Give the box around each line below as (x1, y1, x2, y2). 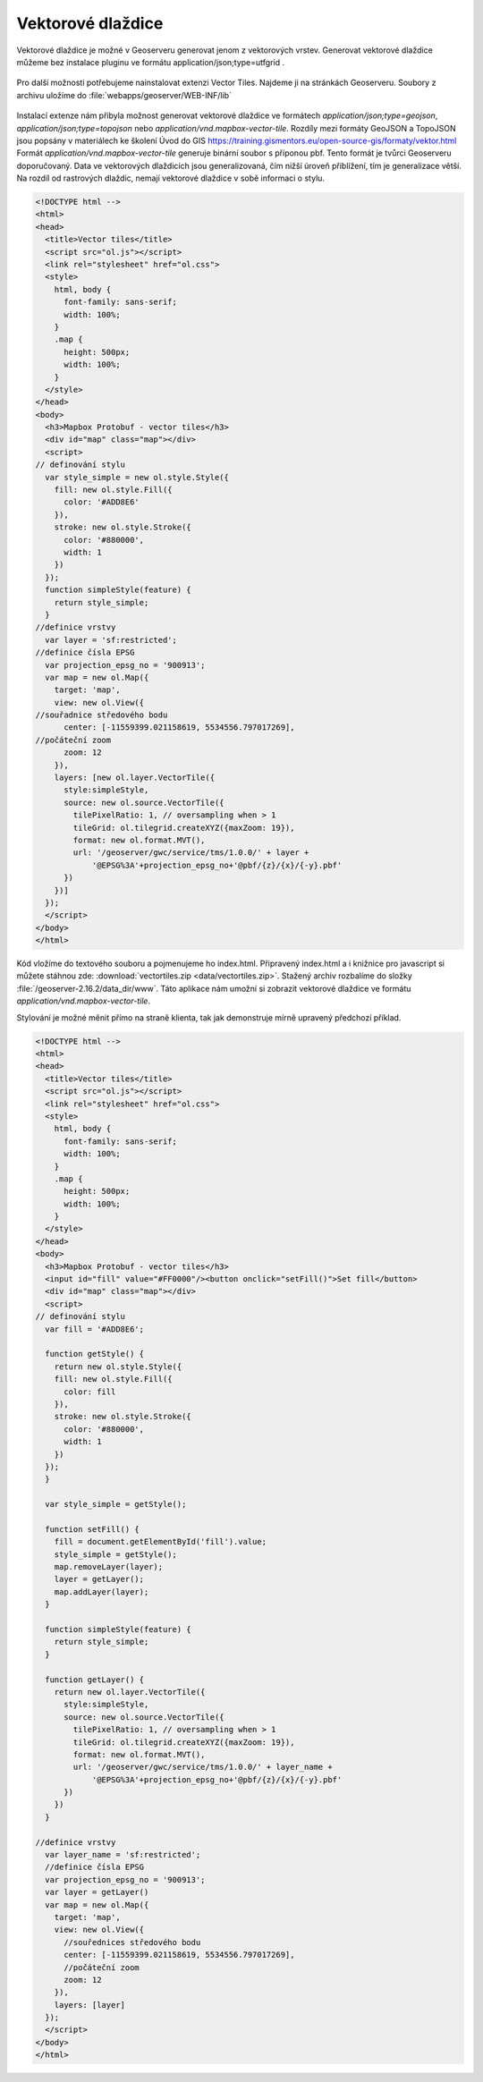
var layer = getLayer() (45, 1887, 149, 1898)
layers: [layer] (54, 2000, 125, 2010)
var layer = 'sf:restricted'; (45, 635, 178, 645)
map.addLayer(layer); (54, 1587, 149, 1596)
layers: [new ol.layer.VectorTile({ (54, 773, 215, 783)
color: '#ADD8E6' (64, 497, 140, 507)
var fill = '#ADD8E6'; (45, 1324, 145, 1334)
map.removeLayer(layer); (54, 1561, 164, 1572)
